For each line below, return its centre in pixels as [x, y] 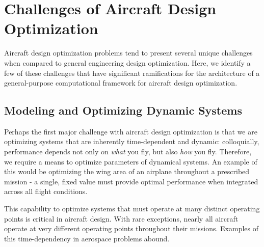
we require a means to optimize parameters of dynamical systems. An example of [131, 161]
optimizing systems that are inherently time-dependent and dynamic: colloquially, [132, 141]
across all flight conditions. [46, 191]
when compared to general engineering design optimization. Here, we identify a [127, 62]
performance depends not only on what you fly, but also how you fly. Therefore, [128, 152]
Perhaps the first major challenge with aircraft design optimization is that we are [131, 131]
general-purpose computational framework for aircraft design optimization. [121, 83]
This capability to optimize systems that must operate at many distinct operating [132, 209]
